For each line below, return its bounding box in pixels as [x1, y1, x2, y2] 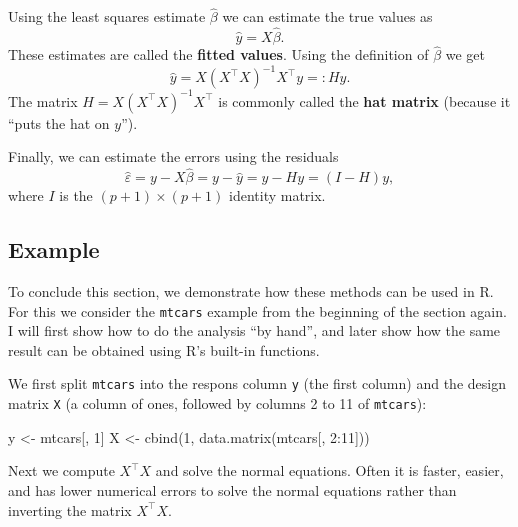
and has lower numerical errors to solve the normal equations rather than [8, 479, 457, 500]
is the [59, 185, 93, 206]
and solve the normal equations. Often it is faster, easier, [155, 460, 504, 481]
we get [445, 44, 486, 65]
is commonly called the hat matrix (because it [218, 90, 511, 111]
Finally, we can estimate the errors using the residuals [8, 146, 339, 167]
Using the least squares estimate [8, 6, 206, 27]
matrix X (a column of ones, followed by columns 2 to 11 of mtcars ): [8, 393, 427, 414]
